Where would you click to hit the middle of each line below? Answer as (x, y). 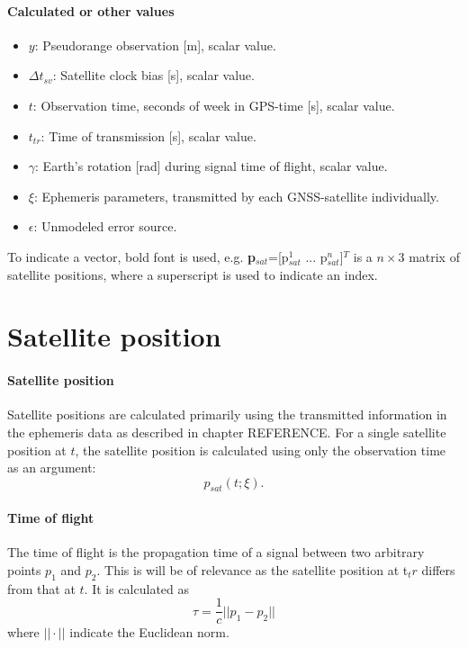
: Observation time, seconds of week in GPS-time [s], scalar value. (214, 105)
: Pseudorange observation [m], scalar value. (155, 45)
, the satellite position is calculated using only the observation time (261, 450)
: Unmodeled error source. (105, 226)
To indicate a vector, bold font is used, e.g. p (131, 256)
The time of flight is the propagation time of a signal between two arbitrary (216, 552)
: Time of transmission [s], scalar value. (148, 135)
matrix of (434, 256)
